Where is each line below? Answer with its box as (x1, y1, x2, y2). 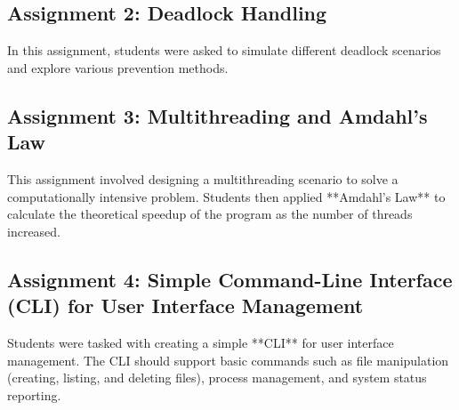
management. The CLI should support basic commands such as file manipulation (7, 350, 449, 369)
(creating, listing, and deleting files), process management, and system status (7, 368, 427, 387)
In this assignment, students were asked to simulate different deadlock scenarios (7, 41, 441, 60)
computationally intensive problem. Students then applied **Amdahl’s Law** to (7, 187, 446, 205)
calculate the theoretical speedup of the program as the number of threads (7, 205, 413, 223)
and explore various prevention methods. (7, 58, 229, 76)
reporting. (7, 385, 61, 404)
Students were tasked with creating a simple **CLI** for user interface (7, 333, 394, 351)
